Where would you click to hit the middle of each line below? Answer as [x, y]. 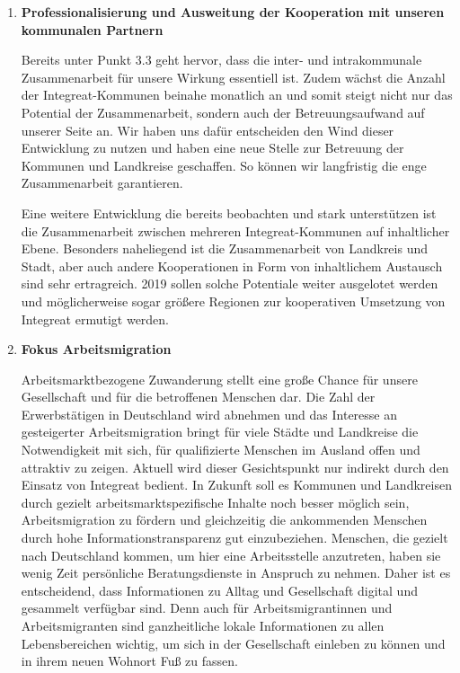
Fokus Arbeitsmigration [96, 349]
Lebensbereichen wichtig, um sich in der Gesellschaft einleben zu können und [233, 643]
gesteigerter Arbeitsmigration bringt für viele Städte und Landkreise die [220, 432]
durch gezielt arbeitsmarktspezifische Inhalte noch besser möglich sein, [215, 502]
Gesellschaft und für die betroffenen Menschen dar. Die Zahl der [198, 397]
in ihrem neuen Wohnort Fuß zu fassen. [129, 661]
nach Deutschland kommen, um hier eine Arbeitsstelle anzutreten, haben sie [231, 555]
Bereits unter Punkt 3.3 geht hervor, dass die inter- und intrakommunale [221, 60]
